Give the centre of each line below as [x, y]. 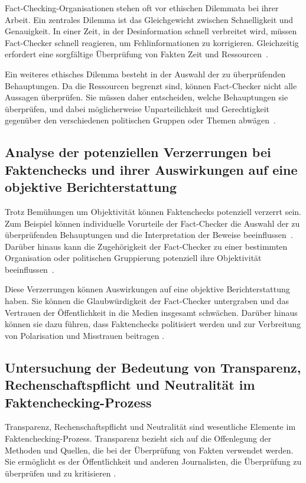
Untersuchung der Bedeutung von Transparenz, [153, 367]
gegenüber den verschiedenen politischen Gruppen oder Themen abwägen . [140, 120]
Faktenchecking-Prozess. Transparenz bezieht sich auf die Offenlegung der [138, 438]
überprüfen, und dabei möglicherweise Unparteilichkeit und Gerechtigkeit [137, 108]
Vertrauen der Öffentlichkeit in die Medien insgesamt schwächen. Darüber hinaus [151, 312]
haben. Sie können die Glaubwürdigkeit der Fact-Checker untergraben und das [147, 301]
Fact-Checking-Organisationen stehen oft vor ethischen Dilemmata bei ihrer [142, 8]
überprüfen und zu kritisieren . [61, 473]
